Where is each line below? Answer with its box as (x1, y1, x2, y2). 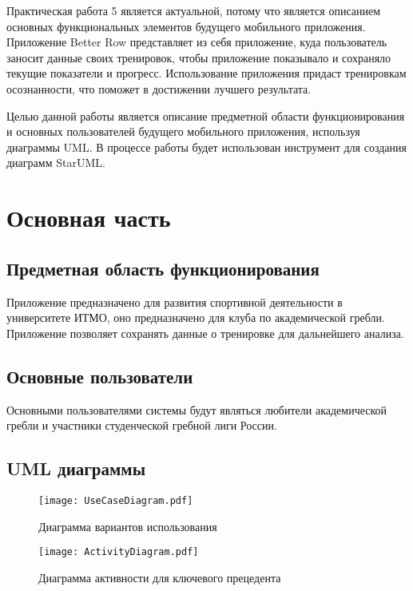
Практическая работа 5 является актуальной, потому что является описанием (6, 2, 381, 18)
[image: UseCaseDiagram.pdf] (38, 494, 193, 506)
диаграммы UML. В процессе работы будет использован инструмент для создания (6, 138, 407, 155)
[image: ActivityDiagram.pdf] (38, 546, 199, 558)
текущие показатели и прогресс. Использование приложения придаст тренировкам (6, 65, 407, 81)
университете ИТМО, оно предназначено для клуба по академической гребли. (6, 309, 385, 326)
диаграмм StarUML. (6, 154, 105, 171)
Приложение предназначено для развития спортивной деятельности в (6, 293, 343, 310)
